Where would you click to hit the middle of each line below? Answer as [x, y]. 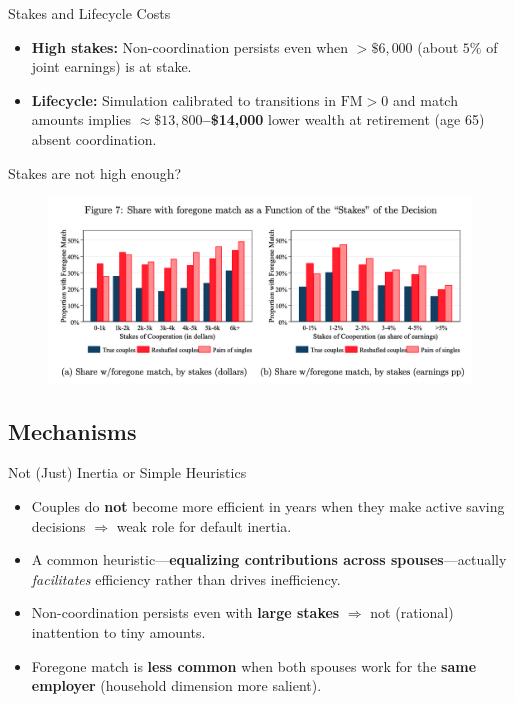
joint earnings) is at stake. [111, 66]
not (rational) [412, 612]
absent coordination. [94, 138]
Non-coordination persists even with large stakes [185, 612]
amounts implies [81, 119]
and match [425, 99]
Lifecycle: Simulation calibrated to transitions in [184, 99]
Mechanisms [72, 430]
